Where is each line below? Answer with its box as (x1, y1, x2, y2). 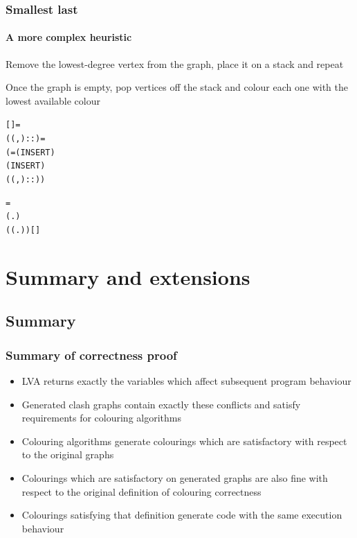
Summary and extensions (6, 262, 250, 290)
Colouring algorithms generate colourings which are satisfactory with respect (21, 433, 347, 448)
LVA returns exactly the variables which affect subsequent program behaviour (21, 374, 351, 388)
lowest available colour (6, 93, 100, 107)
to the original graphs (21, 447, 114, 462)
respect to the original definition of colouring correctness (21, 484, 262, 498)
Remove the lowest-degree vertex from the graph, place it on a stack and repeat (6, 56, 344, 71)
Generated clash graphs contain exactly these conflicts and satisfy (21, 397, 301, 411)
